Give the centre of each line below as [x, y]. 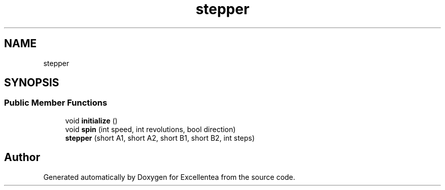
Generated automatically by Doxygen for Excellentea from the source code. [169, 177]
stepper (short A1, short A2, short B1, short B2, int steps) [160, 138]
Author [22, 157]
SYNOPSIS [32, 83]
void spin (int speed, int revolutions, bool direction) [150, 129]
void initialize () [91, 120]
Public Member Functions [56, 103]
